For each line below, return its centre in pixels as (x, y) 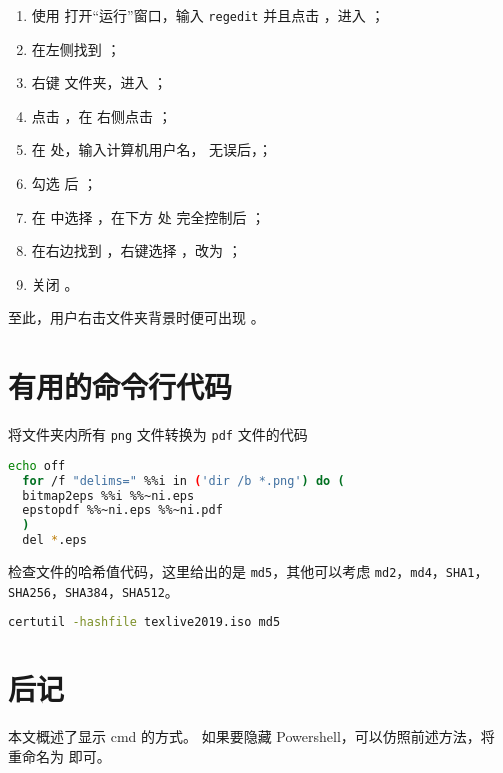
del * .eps (54, 540)
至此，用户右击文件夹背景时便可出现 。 (136, 317)
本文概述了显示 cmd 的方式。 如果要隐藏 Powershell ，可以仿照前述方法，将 (251, 736)
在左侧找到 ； (76, 48)
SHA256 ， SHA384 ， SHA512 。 (93, 590)
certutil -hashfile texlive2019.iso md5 (144, 622)
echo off (37, 465)
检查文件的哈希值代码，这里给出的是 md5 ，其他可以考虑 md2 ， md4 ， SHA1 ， (248, 571)
